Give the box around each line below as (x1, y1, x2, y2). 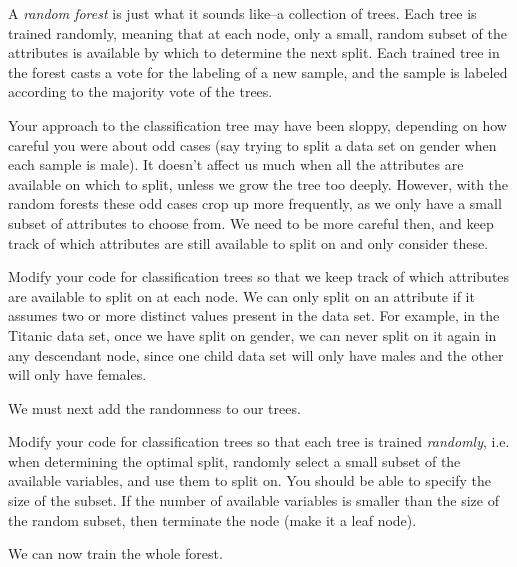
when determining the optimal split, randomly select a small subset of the (8, 450, 461, 471)
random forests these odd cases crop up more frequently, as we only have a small (8, 193, 502, 214)
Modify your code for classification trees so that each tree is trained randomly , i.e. (8, 431, 510, 452)
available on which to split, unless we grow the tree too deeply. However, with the (8, 173, 509, 194)
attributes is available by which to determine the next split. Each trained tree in (8, 42, 500, 63)
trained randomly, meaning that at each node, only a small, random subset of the (8, 22, 507, 43)
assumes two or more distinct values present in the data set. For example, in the (8, 305, 500, 326)
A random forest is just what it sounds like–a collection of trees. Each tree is (8, 3, 477, 23)
